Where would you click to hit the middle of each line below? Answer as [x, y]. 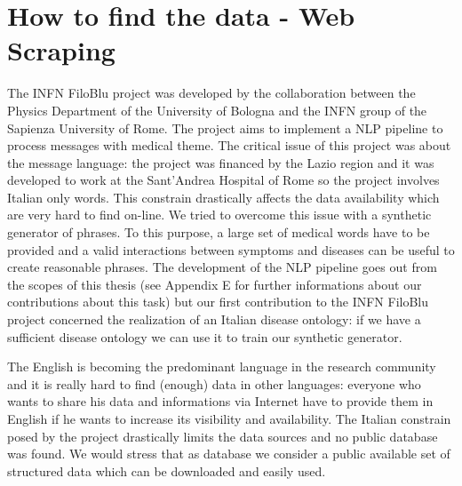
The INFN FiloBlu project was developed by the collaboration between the [211, 93]
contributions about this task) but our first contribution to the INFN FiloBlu [218, 302]
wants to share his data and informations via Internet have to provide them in [220, 401]
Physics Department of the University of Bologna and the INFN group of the [217, 110]
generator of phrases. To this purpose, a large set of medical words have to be [219, 232]
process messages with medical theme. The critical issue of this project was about [229, 145]
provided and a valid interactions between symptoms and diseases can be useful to [231, 249]
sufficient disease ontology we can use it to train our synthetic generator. [205, 336]
